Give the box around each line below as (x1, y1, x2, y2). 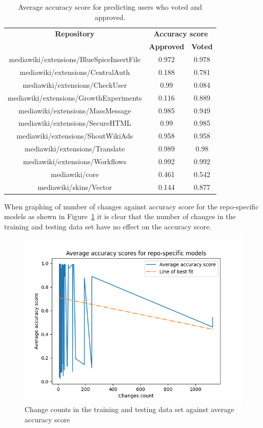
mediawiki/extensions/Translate (25, 143, 125, 154)
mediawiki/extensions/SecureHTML (18, 118, 131, 128)
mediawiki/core (51, 168, 99, 179)
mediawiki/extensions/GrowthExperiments (8, 92, 142, 103)
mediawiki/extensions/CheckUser (23, 79, 127, 90)
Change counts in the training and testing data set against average (25, 404, 234, 415)
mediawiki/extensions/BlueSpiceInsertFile (9, 54, 141, 65)
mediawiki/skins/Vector (37, 181, 112, 192)
